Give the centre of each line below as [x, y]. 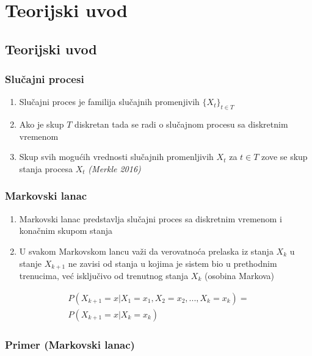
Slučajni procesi [45, 79]
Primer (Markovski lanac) [70, 344]
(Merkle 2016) [114, 168]
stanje [31, 263]
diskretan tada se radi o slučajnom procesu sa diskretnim [181, 124]
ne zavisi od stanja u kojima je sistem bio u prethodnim [172, 263]
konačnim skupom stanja [66, 231]
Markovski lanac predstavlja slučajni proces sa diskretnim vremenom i [151, 218]
